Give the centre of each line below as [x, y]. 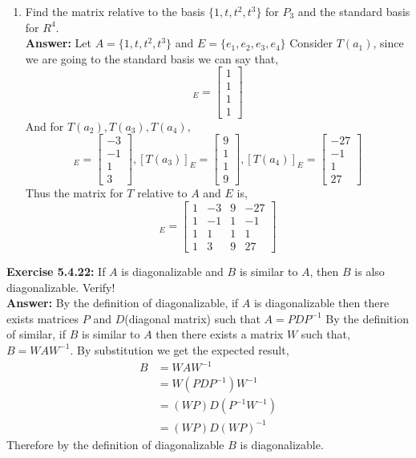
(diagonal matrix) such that [192, 318]
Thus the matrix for [74, 193]
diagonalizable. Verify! [61, 287]
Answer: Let [59, 43]
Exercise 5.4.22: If [56, 271]
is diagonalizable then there [321, 303]
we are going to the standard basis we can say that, [152, 58]
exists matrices [43, 318]
